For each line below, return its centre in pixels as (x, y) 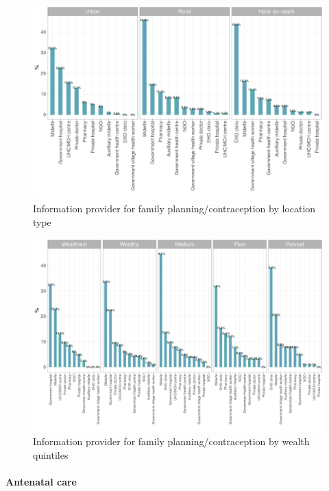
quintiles (51, 454)
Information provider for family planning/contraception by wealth (171, 441)
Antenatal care (41, 481)
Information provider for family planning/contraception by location (174, 208)
